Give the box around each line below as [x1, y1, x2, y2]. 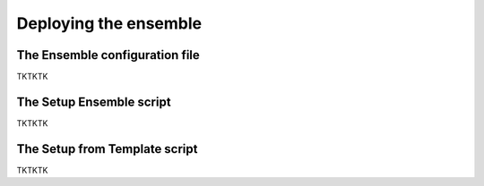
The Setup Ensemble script [16, 94, 171, 109]
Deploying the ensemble [16, 13, 203, 33]
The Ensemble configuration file [16, 47, 201, 63]
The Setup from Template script [16, 141, 198, 156]
